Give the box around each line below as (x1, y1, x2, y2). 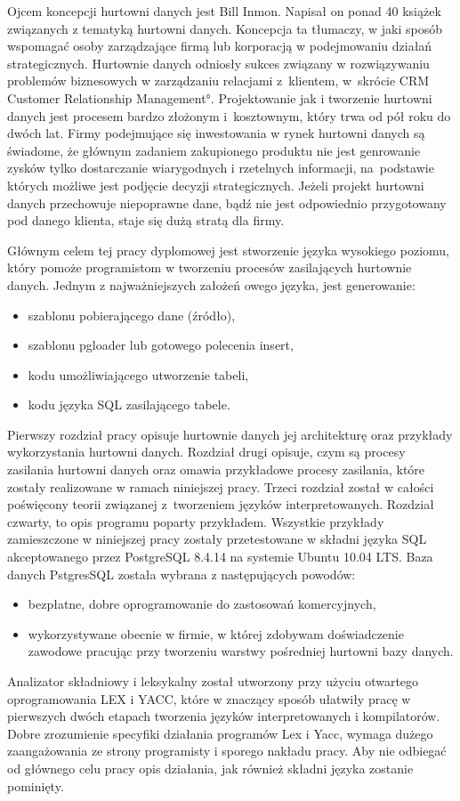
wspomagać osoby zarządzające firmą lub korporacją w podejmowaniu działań (7, 36, 432, 55)
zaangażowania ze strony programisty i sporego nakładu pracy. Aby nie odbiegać (7, 741, 447, 760)
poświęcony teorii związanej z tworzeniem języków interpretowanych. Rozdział (7, 495, 434, 514)
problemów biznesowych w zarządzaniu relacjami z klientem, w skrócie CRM (7, 71, 430, 90)
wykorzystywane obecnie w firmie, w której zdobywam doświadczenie (28, 624, 404, 643)
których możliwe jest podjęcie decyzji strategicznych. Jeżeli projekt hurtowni (7, 175, 424, 194)
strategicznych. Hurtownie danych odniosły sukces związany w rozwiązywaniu (7, 53, 430, 72)
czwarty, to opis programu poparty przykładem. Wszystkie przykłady (7, 512, 384, 530)
